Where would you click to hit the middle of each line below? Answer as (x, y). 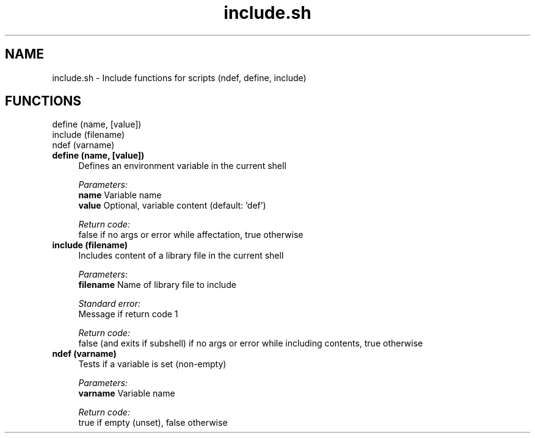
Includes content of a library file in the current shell (181, 256)
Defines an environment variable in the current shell (182, 166)
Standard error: (109, 304)
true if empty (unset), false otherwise (153, 423)
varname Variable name (127, 393)
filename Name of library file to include (157, 285)
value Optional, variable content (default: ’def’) (172, 206)
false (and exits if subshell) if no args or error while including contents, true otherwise (251, 343)
